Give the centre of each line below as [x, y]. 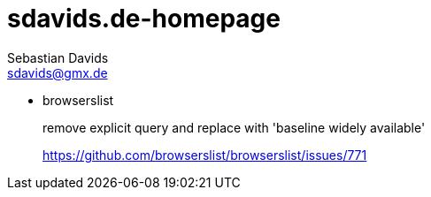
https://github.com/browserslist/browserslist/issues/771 [205, 155]
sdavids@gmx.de [58, 72]
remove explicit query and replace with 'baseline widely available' [234, 127]
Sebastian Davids [58, 57]
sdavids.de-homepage [144, 19]
